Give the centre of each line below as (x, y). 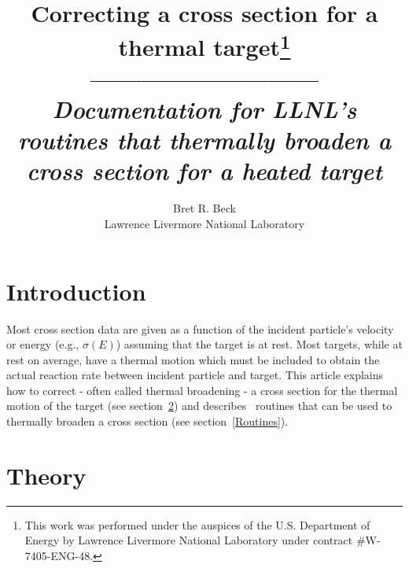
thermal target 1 (204, 45)
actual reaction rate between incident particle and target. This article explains (195, 375)
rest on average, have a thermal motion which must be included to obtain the (193, 359)
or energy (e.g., (43, 344)
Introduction (76, 291)
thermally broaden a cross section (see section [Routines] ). (147, 421)
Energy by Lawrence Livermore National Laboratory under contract (189, 540)
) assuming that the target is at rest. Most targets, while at (259, 344)
